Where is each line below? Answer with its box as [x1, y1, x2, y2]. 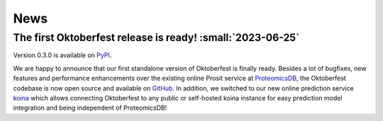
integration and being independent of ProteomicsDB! [13, 103, 167, 113]
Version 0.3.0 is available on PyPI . [13, 51, 112, 59]
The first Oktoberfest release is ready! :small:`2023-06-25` [13, 31, 300, 44]
